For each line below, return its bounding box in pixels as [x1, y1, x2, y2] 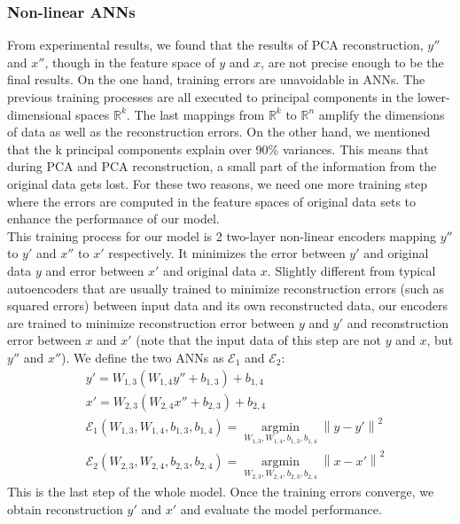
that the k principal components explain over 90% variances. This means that [7, 139, 429, 158]
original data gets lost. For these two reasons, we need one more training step [7, 174, 428, 192]
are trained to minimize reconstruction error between [7, 313, 295, 332]
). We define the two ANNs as [61, 348, 224, 366]
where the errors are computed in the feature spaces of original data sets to [7, 192, 417, 210]
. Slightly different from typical [267, 261, 436, 279]
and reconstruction [347, 313, 449, 332]
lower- [417, 88, 450, 106]
